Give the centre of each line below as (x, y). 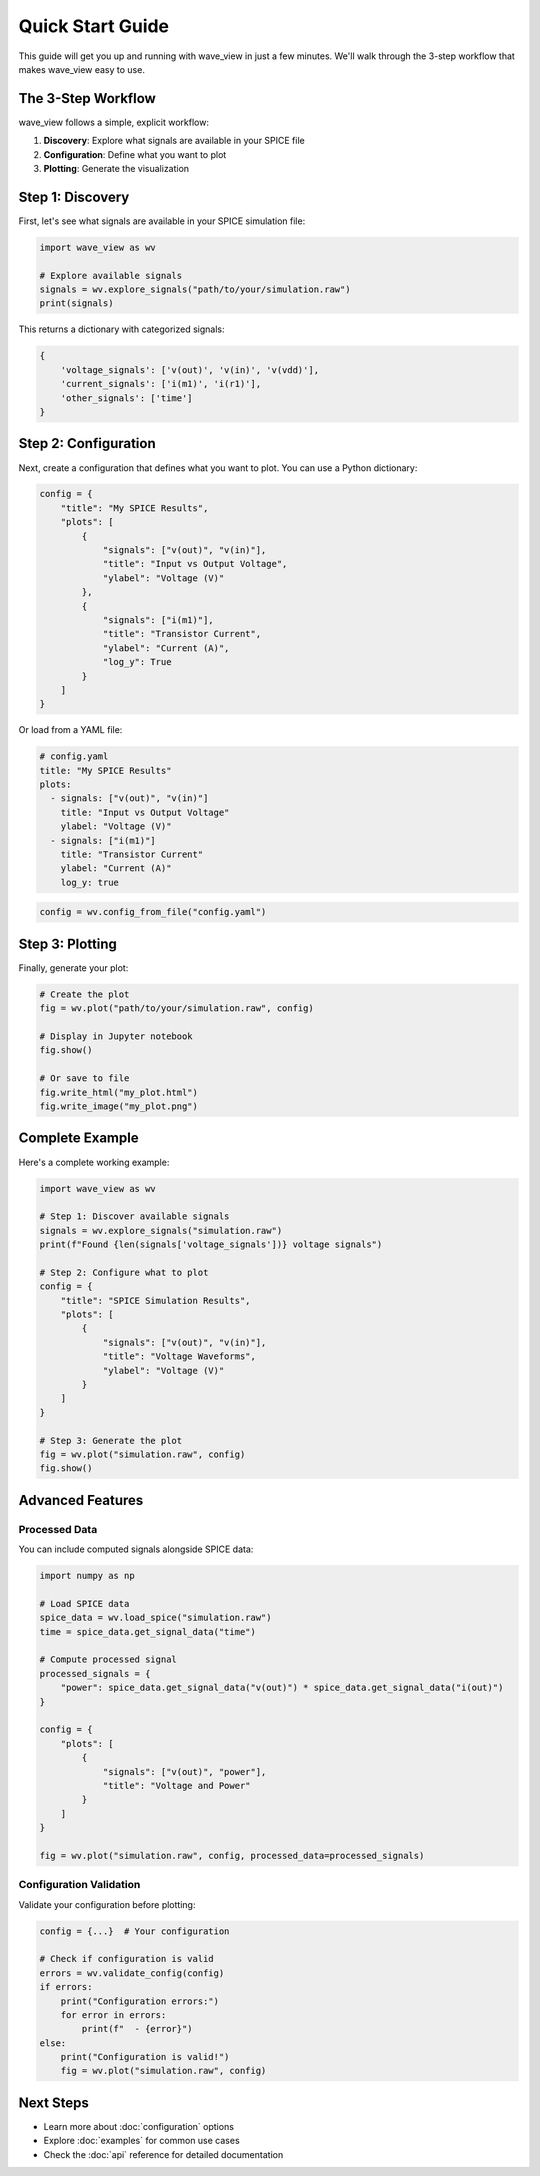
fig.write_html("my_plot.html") (119, 1092)
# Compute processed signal (108, 1659)
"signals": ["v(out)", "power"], (184, 1771)
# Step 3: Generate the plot (111, 1440)
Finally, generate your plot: (73, 967)
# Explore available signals (111, 275)
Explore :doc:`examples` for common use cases (141, 2141)
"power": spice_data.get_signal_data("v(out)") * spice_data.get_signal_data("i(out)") (282, 1688)
